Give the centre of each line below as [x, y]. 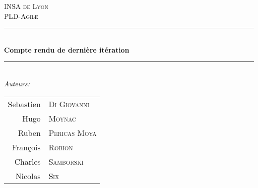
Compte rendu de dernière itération [67, 49]
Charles [28, 161]
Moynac [62, 118]
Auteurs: [17, 83]
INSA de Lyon [26, 6]
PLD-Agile [21, 16]
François [26, 147]
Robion [61, 147]
